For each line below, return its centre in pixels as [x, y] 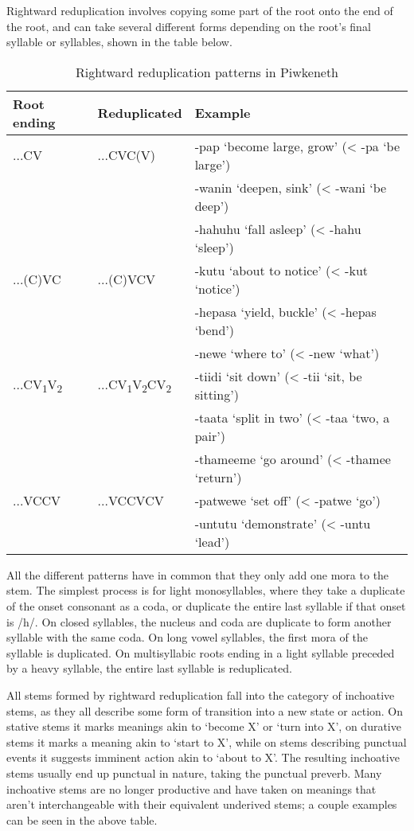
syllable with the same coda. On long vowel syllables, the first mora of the [187, 637]
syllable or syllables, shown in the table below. [119, 42]
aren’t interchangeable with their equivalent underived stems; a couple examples [202, 804]
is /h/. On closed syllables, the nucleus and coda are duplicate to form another [199, 621]
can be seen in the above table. [82, 819]
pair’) [210, 435]
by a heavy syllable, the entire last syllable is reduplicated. [149, 668]
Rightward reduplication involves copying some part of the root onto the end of [200, 10]
